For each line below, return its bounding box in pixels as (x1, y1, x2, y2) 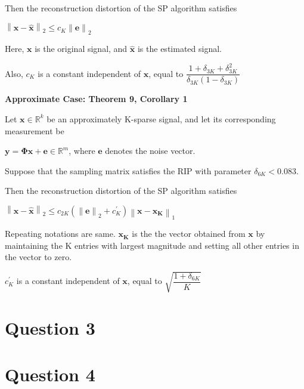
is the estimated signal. (137, 42, 222, 55)
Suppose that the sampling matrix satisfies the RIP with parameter (5, 164, 252, 177)
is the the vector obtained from (132, 227, 246, 240)
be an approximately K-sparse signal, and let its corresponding (46, 112, 276, 125)
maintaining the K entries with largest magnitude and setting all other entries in (5, 239, 299, 251)
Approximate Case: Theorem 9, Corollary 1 (5, 92, 188, 105)
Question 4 (5, 362, 95, 387)
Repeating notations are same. (5, 227, 116, 240)
